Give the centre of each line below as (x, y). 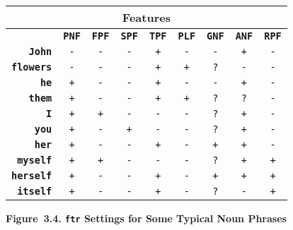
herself (32, 176)
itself (35, 191)
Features (146, 17)
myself (35, 160)
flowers (32, 67)
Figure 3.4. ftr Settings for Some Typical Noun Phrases (146, 218)
